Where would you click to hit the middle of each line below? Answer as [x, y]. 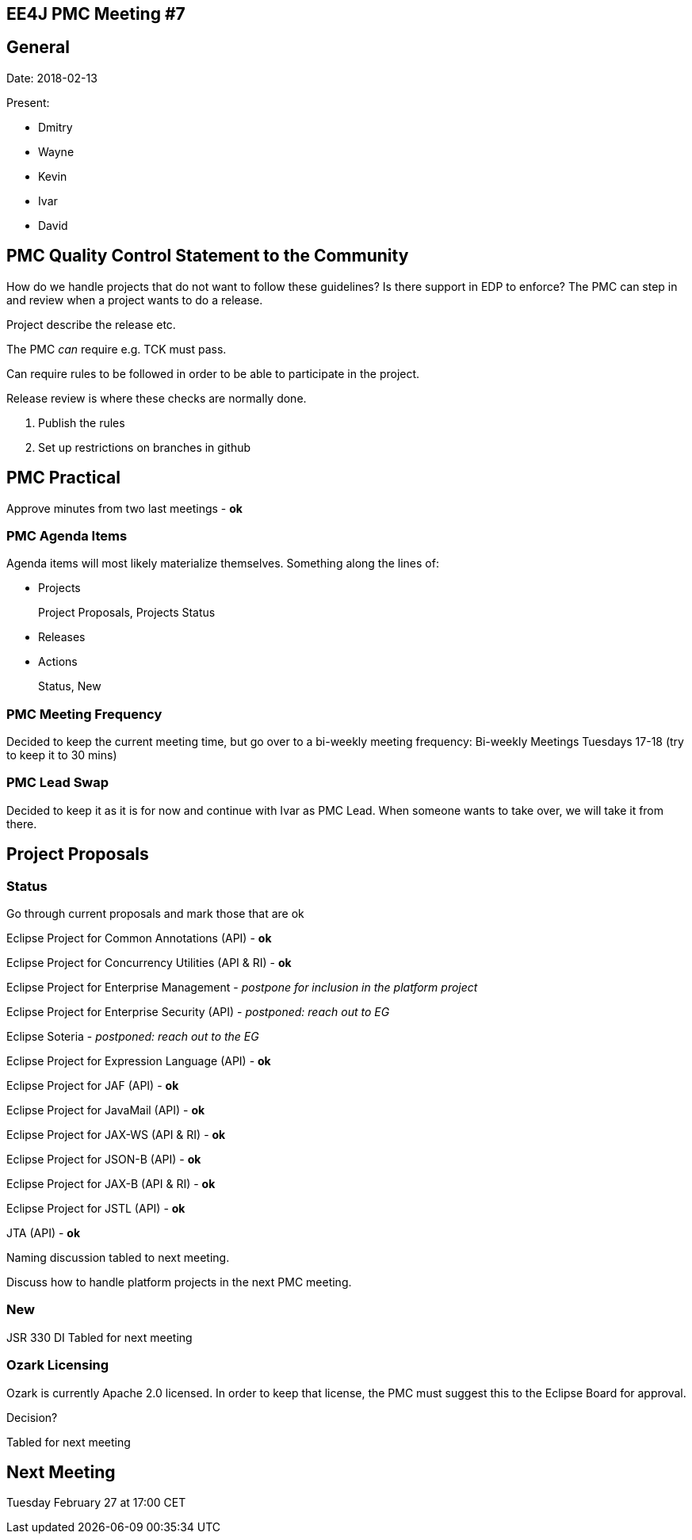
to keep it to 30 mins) [62, 755]
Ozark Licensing [58, 1365]
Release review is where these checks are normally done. [157, 398]
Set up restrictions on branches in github [145, 447]
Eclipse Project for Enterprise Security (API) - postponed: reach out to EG [198, 1012]
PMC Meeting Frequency [84, 714]
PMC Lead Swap [58, 783]
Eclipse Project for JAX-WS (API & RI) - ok [116, 1135]
